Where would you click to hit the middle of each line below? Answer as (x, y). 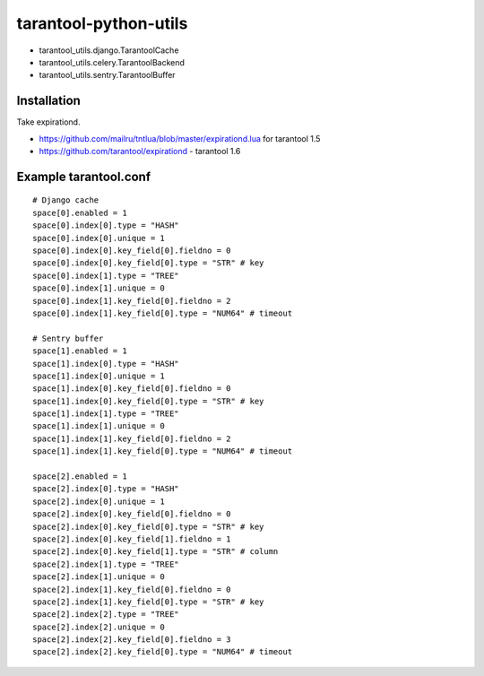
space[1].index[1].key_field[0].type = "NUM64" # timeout (163, 451)
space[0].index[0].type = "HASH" (106, 225)
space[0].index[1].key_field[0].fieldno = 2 (132, 301)
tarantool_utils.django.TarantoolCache (109, 50)
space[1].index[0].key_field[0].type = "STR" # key (148, 401)
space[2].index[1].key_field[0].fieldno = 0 (132, 589)
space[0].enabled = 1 (80, 212)
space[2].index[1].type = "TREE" (106, 564)
